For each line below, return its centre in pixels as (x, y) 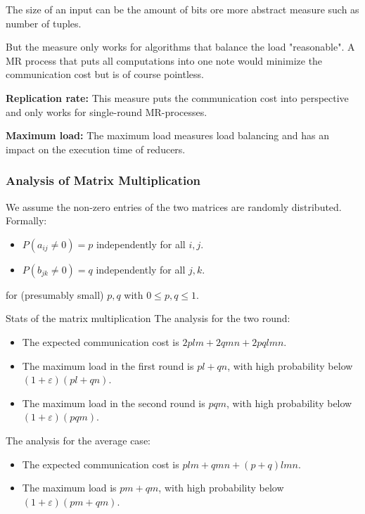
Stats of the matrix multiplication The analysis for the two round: (148, 318)
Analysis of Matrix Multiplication (103, 180)
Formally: (26, 220)
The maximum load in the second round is (114, 403)
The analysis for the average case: (78, 440)
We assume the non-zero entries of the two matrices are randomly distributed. (174, 206)
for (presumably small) (55, 294)
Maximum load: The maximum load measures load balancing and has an (167, 135)
